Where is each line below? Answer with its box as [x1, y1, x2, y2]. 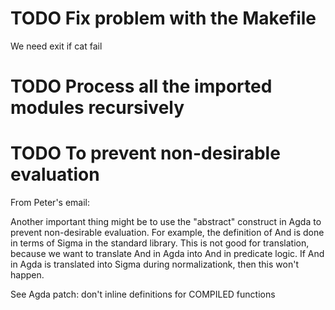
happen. [10, 269, 45, 281]
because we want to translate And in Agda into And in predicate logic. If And [10, 248, 325, 260]
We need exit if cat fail [10, 40, 103, 52]
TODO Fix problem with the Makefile [10, 7, 317, 30]
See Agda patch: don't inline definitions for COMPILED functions [10, 288, 276, 301]
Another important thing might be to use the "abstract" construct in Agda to [10, 216, 322, 228]
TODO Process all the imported [10, 75, 273, 98]
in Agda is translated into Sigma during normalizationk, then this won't [10, 258, 299, 271]
